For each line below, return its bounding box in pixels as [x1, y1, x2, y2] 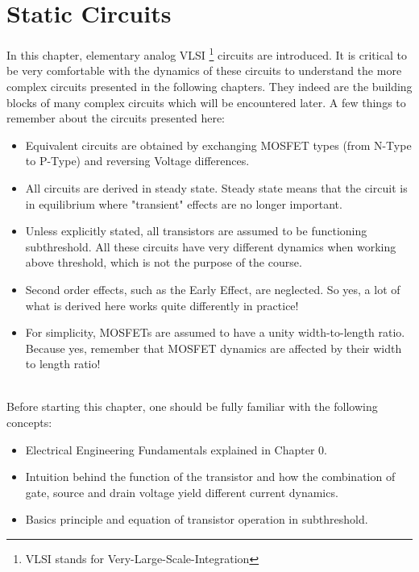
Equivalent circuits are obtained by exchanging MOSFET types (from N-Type [25, 136, 412, 153]
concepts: [6, 414, 52, 431]
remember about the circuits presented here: [6, 110, 225, 126]
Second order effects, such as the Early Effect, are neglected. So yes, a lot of [25, 280, 400, 297]
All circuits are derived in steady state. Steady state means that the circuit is [25, 179, 408, 196]
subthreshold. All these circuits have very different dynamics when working [25, 238, 396, 255]
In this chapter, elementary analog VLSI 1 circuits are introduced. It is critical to [6, 44, 407, 63]
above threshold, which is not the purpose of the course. [25, 254, 302, 271]
